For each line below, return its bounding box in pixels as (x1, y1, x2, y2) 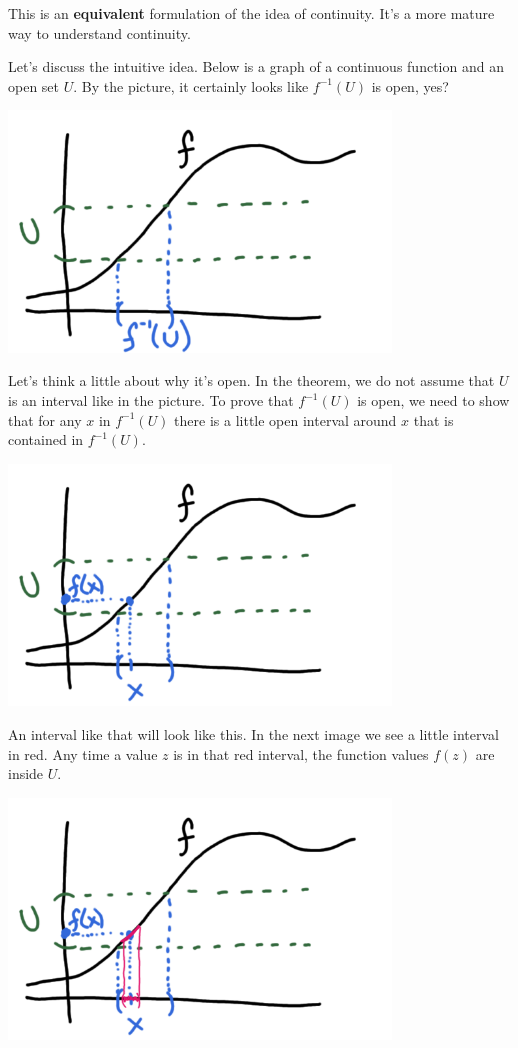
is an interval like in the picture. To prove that (8, 390, 294, 411)
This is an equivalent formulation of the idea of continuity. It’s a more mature (8, 3, 495, 23)
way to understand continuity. (8, 22, 191, 43)
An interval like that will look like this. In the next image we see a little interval (8, 723, 499, 744)
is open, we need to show (357, 390, 510, 411)
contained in (8, 429, 84, 450)
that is (413, 409, 454, 430)
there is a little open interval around (174, 409, 397, 430)
